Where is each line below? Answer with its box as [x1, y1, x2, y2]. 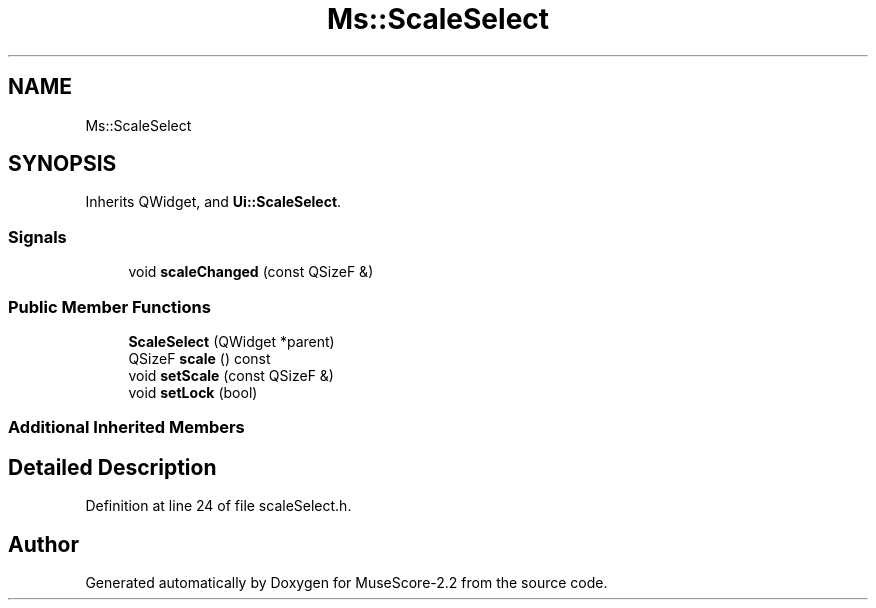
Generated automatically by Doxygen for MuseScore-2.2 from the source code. [85, 574, 608, 591]
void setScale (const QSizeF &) [128, 366, 334, 384]
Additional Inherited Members [8, 417, 245, 438]
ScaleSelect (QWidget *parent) [128, 332, 335, 350]
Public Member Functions [8, 296, 211, 317]
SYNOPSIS [8, 151, 117, 177]
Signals [8, 226, 67, 247]
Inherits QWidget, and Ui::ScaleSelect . [85, 193, 342, 211]
